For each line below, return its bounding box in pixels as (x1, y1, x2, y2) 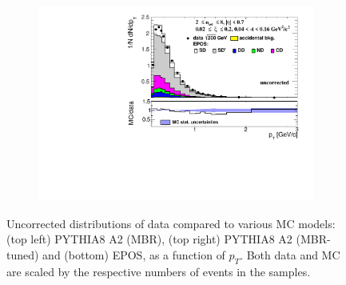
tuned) (6, 246, 39, 263)
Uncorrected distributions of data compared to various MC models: (6, 215, 336, 231)
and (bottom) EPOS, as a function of (42, 246, 225, 263)
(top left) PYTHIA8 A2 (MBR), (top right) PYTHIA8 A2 (6, 231, 292, 247)
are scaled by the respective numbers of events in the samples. (6, 263, 311, 279)
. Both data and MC (240, 246, 340, 263)
